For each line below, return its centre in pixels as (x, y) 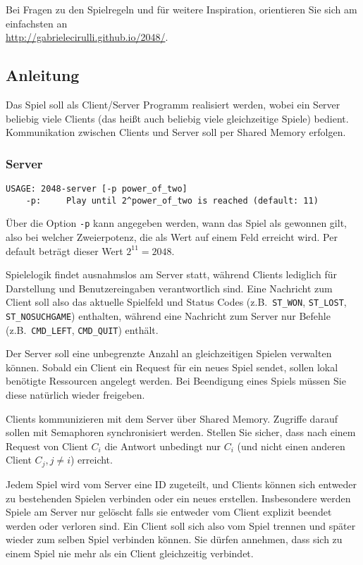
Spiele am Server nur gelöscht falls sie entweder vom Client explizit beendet (169, 512)
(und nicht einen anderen (291, 446)
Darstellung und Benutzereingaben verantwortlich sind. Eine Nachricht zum (169, 288)
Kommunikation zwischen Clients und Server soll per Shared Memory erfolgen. (176, 132)
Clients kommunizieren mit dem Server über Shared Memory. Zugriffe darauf (172, 418)
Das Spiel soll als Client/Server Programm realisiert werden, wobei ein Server (173, 104)
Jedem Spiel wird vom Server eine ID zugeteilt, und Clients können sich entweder (181, 484)
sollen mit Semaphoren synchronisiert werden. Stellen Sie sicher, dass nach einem (181, 432)
